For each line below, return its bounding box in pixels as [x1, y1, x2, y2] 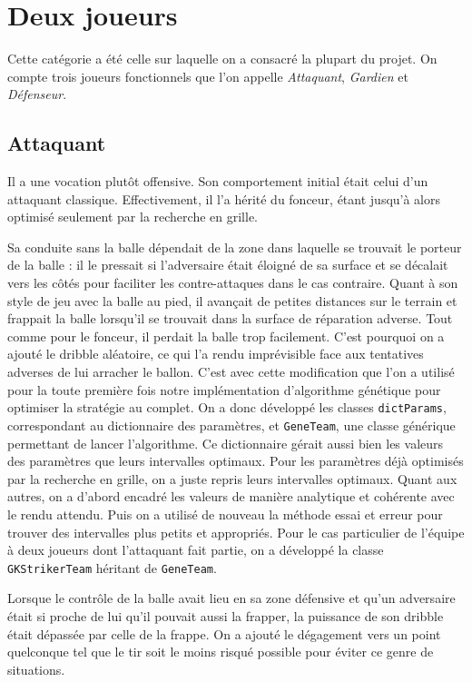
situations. [7, 659, 65, 678]
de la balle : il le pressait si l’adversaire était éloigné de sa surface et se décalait [7, 255, 448, 274]
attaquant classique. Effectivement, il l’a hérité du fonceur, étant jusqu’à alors [7, 189, 441, 208]
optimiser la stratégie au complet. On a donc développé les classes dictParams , [7, 398, 447, 417]
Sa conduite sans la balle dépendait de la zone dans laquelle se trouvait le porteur [7, 237, 462, 256]
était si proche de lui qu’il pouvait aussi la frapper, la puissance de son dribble [7, 606, 444, 625]
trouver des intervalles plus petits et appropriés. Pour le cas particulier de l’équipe [7, 522, 465, 541]
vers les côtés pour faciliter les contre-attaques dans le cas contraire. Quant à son [7, 273, 458, 292]
